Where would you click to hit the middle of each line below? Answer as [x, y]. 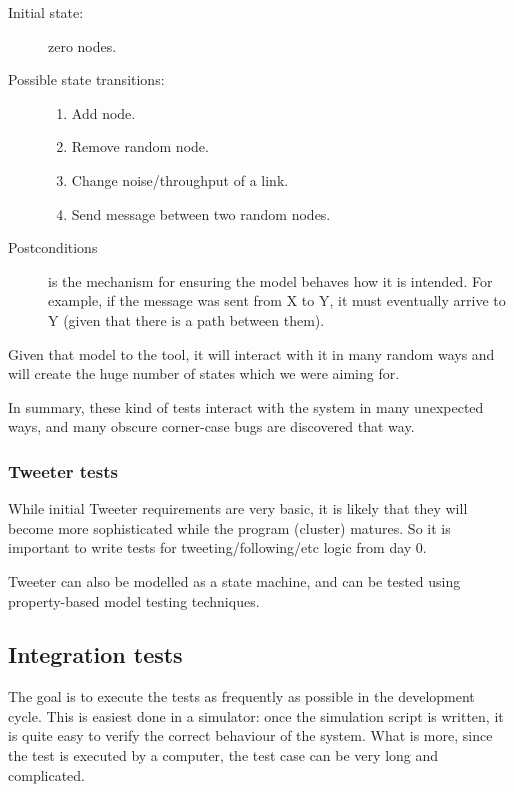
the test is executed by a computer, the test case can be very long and [223, 755]
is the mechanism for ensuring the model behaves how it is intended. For [270, 280]
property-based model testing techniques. [134, 600]
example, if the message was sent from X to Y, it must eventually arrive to [277, 300]
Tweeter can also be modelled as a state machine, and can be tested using [234, 580]
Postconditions [53, 247]
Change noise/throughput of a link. [180, 179]
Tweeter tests [63, 470]
